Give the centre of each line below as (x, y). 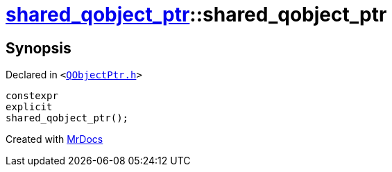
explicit (29, 107)
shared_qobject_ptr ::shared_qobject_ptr (196, 15)
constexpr (32, 96)
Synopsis (39, 48)
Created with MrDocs (54, 139)
